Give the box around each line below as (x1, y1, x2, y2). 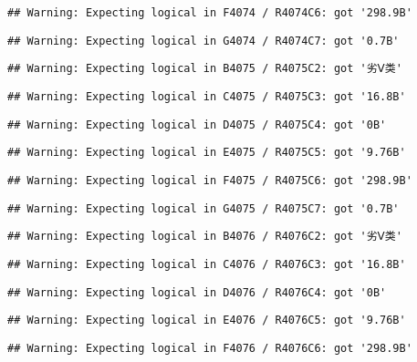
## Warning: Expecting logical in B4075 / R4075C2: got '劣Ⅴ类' (7, 62, 402, 76)
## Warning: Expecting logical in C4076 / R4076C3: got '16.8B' (7, 257, 406, 271)
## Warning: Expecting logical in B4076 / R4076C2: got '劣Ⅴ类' (7, 230, 402, 243)
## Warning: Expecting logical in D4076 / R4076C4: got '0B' (7, 285, 387, 299)
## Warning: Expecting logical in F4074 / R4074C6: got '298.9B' (7, 6, 412, 19)
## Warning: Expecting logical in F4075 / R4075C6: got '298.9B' (7, 173, 412, 187)
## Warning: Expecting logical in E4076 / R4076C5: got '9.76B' (7, 314, 406, 327)
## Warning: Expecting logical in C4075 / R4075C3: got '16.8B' (7, 89, 406, 103)
